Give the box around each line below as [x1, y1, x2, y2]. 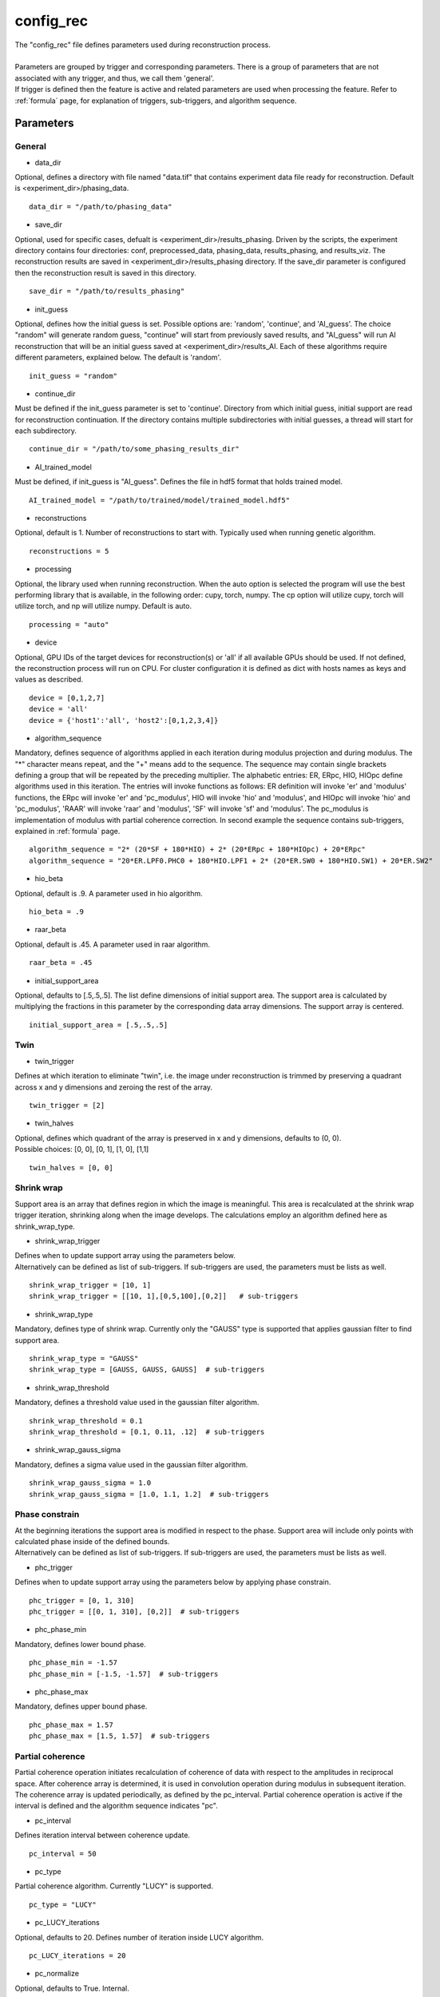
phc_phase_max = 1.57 [29, 1720, 113, 1729]
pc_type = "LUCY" [29, 1900, 97, 1909]
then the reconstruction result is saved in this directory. [14, 268, 197, 277]
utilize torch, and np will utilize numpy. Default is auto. [14, 601, 192, 611]
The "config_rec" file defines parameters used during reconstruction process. [14, 40, 272, 50]
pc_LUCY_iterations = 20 [29, 1951, 126, 1960]
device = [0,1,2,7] [29, 693, 105, 702]
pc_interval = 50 [29, 1849, 97, 1858]
